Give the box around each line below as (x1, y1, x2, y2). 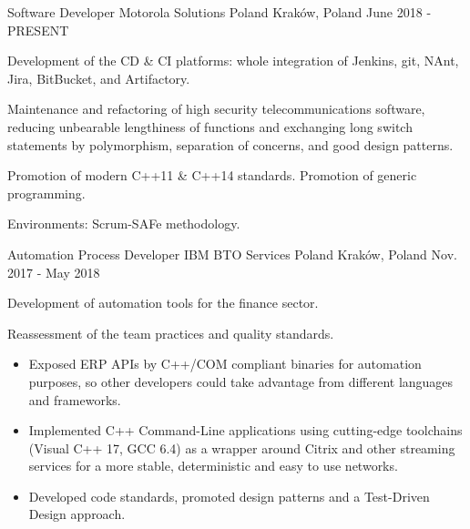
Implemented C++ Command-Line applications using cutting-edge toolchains (28, 421, 463, 440)
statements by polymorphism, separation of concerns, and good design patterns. (7, 135, 454, 154)
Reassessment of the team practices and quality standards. (7, 323, 334, 342)
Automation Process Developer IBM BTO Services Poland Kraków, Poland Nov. (7, 244, 457, 263)
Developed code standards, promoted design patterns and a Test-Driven (28, 486, 430, 505)
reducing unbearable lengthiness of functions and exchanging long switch (7, 117, 413, 136)
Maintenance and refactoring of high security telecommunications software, (7, 99, 425, 118)
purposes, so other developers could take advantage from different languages (28, 371, 454, 391)
